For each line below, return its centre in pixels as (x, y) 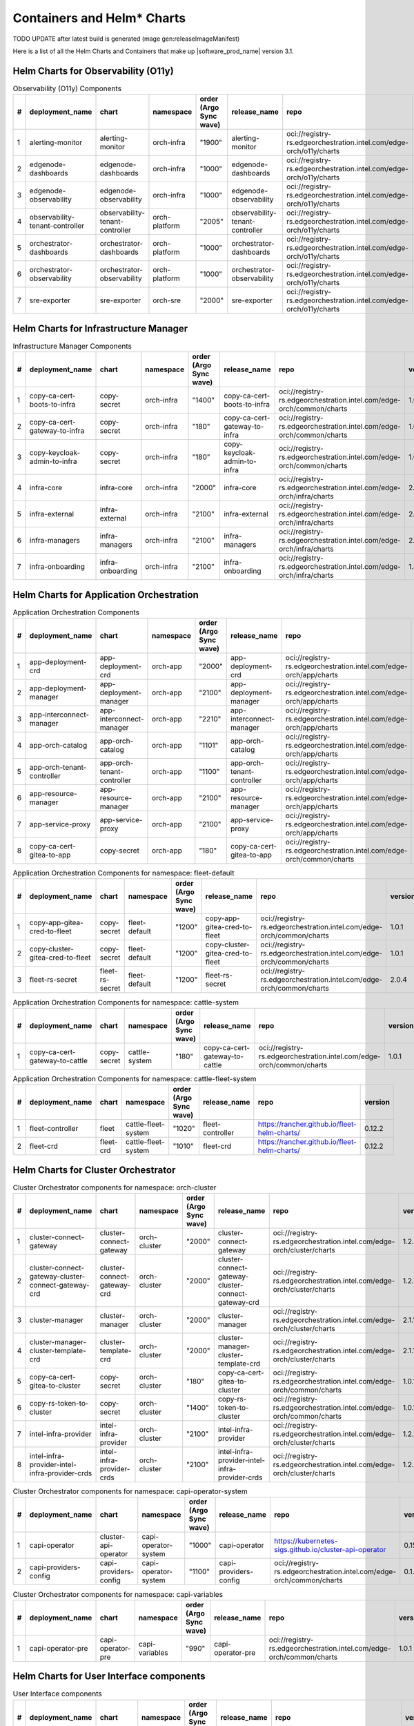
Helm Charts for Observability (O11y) (93, 71)
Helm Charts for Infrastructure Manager (100, 328)
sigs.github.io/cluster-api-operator (330, 1550)
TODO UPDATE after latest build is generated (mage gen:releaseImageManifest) (126, 39)
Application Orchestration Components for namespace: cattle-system (126, 1002)
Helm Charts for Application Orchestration (106, 595)
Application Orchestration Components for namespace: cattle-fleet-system (135, 1078)
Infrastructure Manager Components (72, 346)
